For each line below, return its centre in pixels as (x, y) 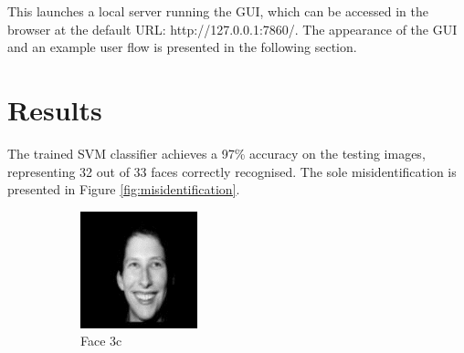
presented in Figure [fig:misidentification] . (124, 189)
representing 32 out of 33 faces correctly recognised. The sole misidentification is (232, 171)
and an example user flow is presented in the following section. (182, 47)
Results (55, 109)
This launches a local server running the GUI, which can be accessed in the (218, 11)
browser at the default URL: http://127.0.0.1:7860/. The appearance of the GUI (232, 29)
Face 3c (101, 341)
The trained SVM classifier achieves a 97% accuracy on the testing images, (216, 153)
